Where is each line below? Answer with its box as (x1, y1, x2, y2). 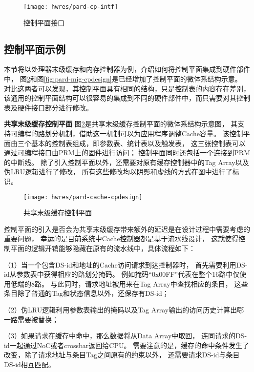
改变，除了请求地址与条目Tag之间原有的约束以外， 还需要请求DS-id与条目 (4, 350, 240, 360)
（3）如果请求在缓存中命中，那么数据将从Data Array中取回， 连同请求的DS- (4, 331, 247, 341)
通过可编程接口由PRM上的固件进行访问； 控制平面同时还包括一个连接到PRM (4, 147, 251, 158)
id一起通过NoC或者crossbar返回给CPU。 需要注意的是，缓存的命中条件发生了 (4, 340, 250, 350)
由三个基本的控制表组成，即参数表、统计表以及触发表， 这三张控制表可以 (10, 138, 246, 148)
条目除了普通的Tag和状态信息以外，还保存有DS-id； (4, 288, 169, 298)
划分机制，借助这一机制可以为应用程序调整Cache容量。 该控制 (44, 128, 243, 139)
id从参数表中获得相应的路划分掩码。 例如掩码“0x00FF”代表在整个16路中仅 (4, 269, 240, 279)
